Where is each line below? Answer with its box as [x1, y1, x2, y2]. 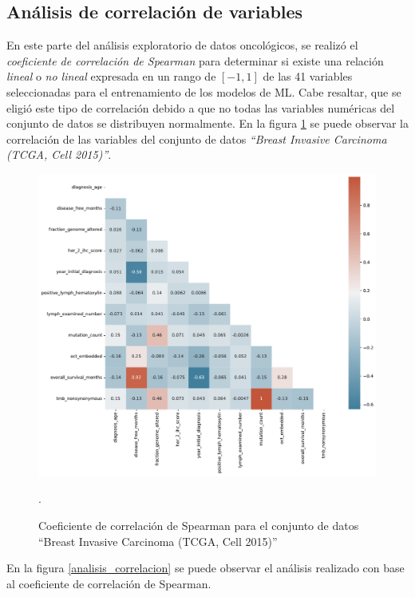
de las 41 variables [263, 68, 353, 85]
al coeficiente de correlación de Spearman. [6, 575, 211, 591]
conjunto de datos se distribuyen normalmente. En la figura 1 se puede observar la [6, 115, 409, 132]
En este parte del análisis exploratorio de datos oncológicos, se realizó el [6, 37, 358, 53]
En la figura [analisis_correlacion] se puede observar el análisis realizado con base [6, 559, 405, 576]
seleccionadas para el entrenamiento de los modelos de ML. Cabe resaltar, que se [6, 83, 401, 100]
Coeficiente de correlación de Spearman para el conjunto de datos [38, 517, 359, 533]
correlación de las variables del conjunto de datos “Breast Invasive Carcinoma [6, 130, 387, 147]
